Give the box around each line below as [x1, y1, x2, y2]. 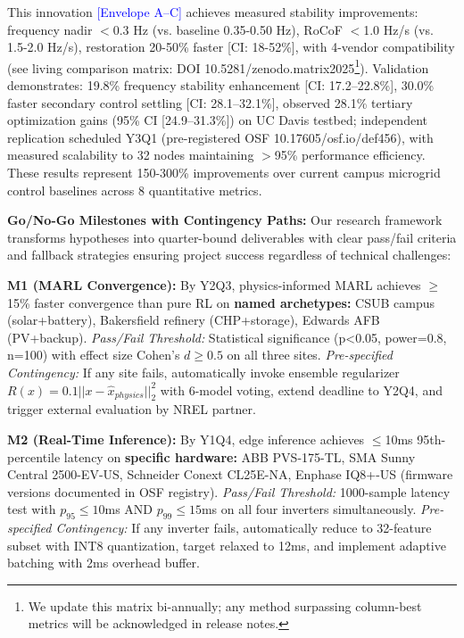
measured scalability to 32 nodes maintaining [7, 145, 254, 164]
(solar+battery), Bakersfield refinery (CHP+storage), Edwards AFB [7, 311, 380, 329]
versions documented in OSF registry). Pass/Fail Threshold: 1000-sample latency [7, 482, 451, 501]
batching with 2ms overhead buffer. [7, 553, 200, 572]
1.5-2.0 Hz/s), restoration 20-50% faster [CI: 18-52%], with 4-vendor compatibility [7, 37, 455, 56]
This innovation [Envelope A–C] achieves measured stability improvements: [7, 3, 418, 21]
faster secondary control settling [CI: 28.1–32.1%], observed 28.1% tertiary [7, 93, 413, 112]
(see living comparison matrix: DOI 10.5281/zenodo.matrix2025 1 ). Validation [7, 55, 429, 77]
